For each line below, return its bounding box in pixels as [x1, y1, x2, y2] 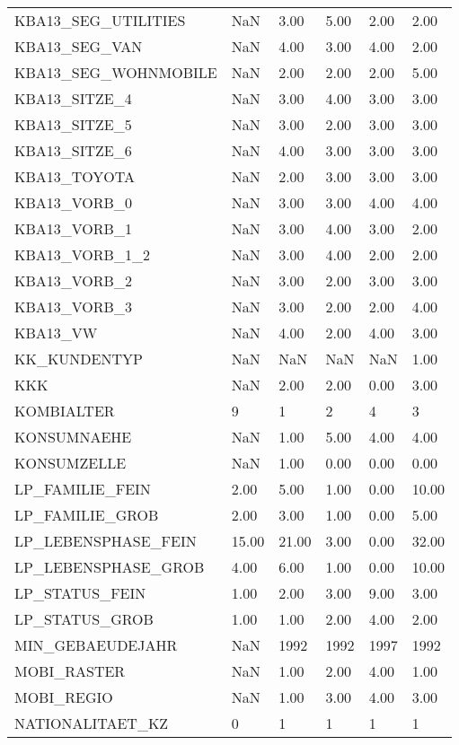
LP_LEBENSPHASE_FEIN [14, 530, 197, 551]
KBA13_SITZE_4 [14, 88, 132, 109]
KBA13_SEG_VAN [14, 36, 143, 57]
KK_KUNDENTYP [14, 348, 143, 369]
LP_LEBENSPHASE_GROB [14, 557, 205, 577]
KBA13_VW [14, 322, 98, 343]
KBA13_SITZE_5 [14, 114, 132, 135]
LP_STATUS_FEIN [14, 583, 146, 603]
